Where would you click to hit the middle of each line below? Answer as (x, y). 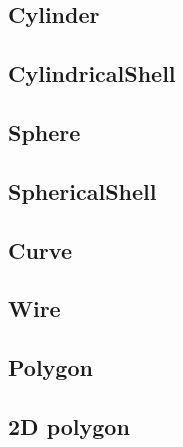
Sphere (44, 131)
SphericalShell (82, 190)
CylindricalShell (92, 73)
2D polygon (69, 425)
